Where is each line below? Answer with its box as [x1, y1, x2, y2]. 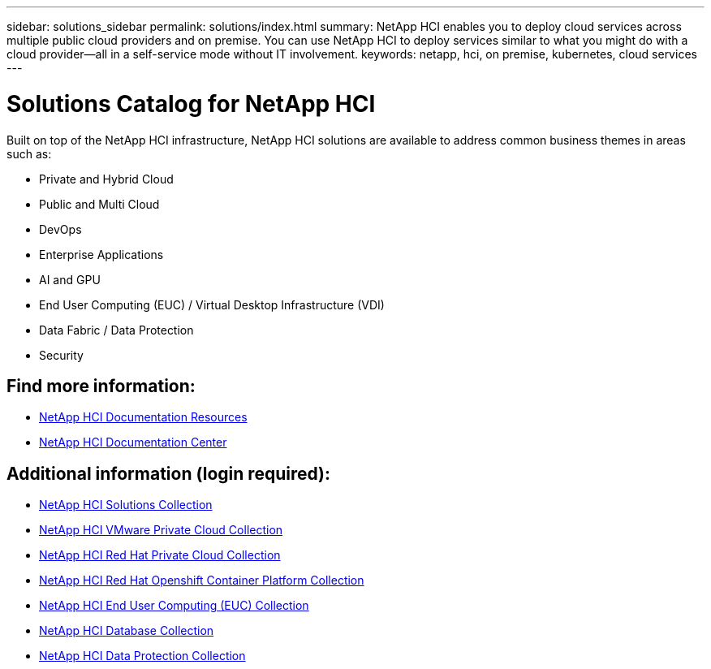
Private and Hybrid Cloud [39, 171, 174, 186]
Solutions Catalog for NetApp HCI [6, 89, 376, 118]
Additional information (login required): [6, 463, 330, 484]
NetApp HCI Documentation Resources [39, 410, 248, 425]
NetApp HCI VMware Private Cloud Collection [39, 523, 283, 537]
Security [39, 347, 84, 362]
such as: [6, 146, 52, 161]
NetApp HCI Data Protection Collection [39, 649, 246, 663]
